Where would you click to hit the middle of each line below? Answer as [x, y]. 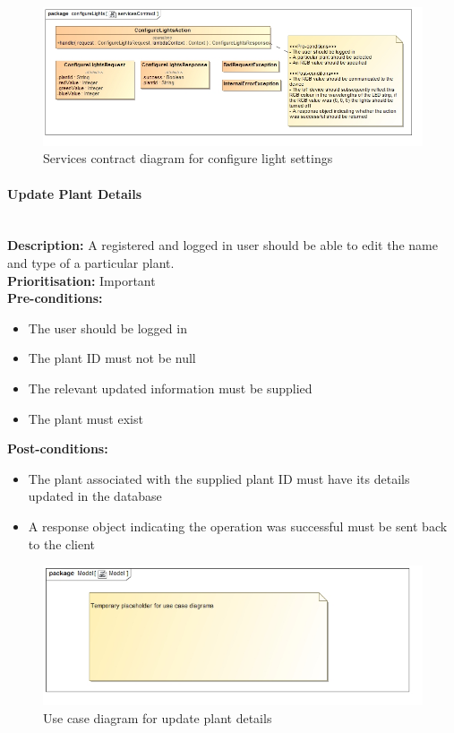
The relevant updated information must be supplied [170, 388]
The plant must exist [86, 418]
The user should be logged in [107, 328]
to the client [62, 543]
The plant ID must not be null [112, 358]
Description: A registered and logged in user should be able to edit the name [223, 245]
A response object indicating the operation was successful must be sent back [238, 526]
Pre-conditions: [55, 298]
